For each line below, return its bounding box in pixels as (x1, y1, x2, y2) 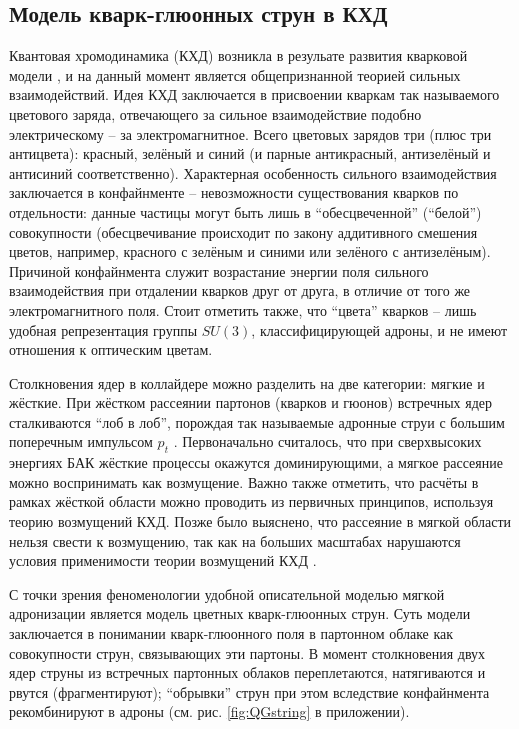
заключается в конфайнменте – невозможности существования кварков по (9, 182, 459, 203)
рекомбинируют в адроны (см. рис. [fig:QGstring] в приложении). (9, 701, 410, 722)
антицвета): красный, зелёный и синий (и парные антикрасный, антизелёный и (9, 143, 491, 164)
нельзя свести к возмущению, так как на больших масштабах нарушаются (9, 530, 461, 551)
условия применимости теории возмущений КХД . (9, 550, 317, 571)
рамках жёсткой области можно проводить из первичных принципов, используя (9, 491, 494, 512)
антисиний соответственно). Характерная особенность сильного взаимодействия (9, 162, 497, 183)
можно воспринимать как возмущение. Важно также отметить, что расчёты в (9, 471, 479, 492)
